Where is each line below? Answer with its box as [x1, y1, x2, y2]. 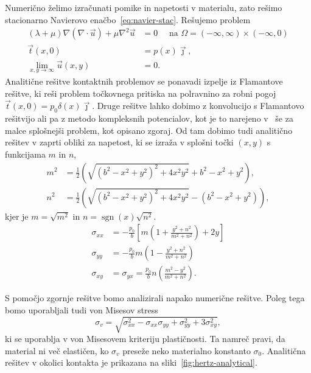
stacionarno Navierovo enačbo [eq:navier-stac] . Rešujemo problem [5, 13, 251, 26]
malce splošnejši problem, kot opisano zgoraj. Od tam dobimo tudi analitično [5, 124, 293, 136]
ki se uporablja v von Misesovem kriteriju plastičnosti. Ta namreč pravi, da [5, 332, 285, 344]
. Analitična [262, 344, 306, 357]
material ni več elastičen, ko [5, 344, 109, 357]
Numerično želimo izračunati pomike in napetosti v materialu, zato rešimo [5, 1, 282, 13]
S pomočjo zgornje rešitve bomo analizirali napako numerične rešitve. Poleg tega [5, 291, 305, 304]
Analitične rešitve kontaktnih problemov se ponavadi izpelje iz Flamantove [5, 74, 283, 87]
